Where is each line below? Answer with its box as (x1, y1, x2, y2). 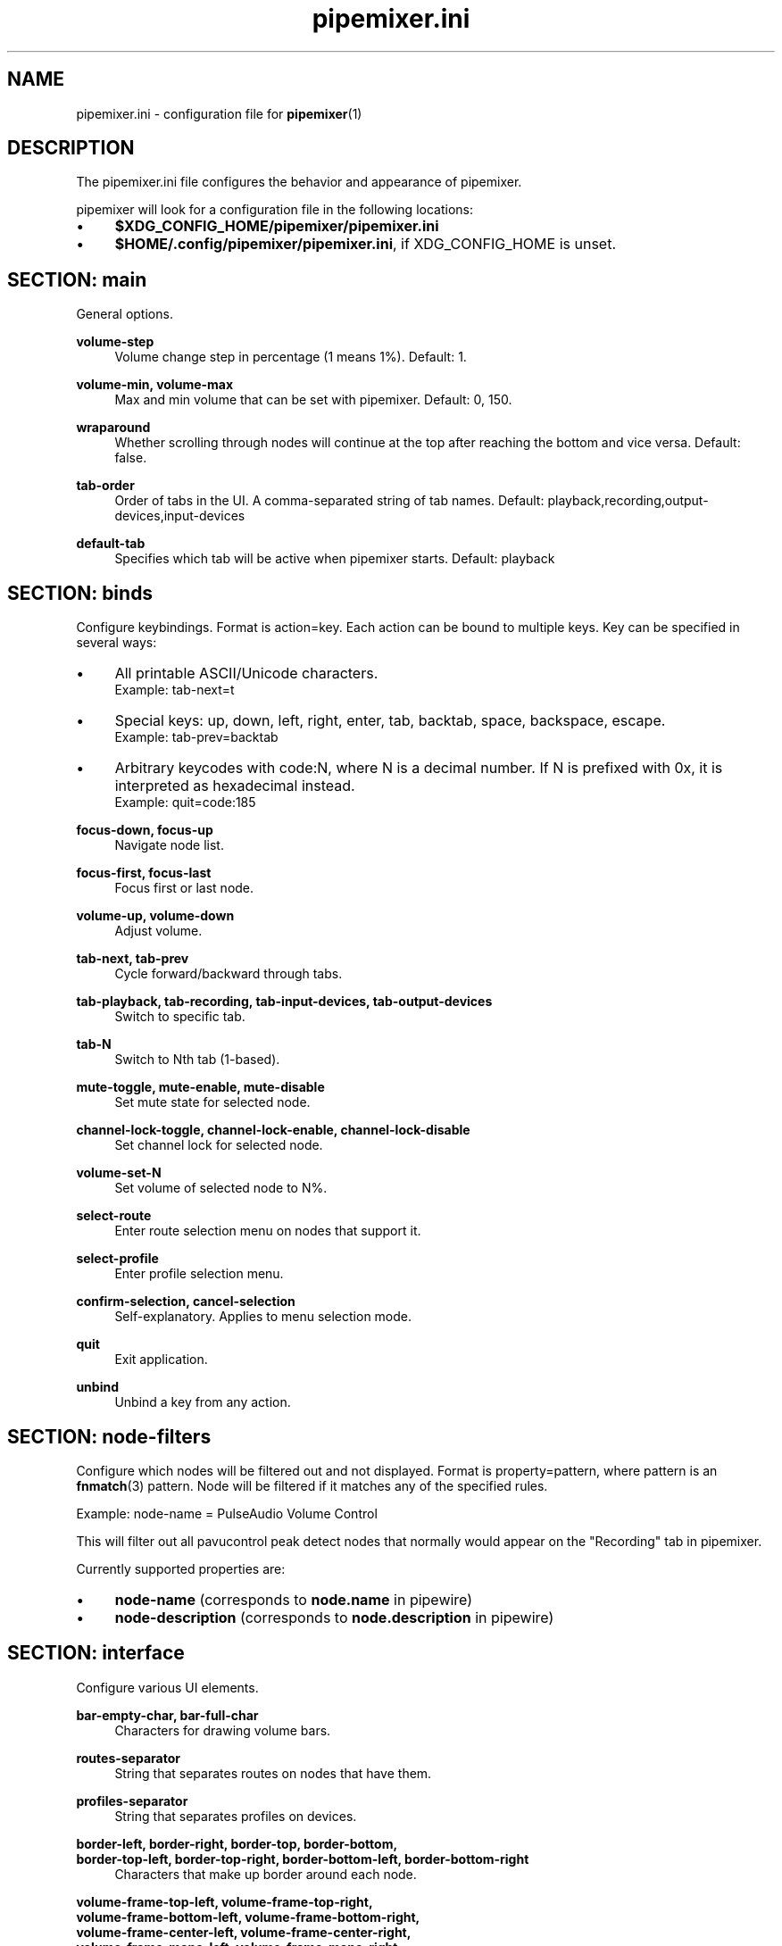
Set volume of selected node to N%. (114, 1180, 328, 1196)
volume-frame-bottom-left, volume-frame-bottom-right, (76, 1909, 420, 1925)
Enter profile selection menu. (114, 1266, 284, 1282)
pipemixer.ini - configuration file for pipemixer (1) (76, 105, 362, 121)
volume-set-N (76, 1165, 162, 1181)
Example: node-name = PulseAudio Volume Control (76, 1505, 378, 1521)
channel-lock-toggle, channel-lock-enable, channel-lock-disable (76, 1122, 470, 1138)
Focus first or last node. (114, 880, 254, 896)
